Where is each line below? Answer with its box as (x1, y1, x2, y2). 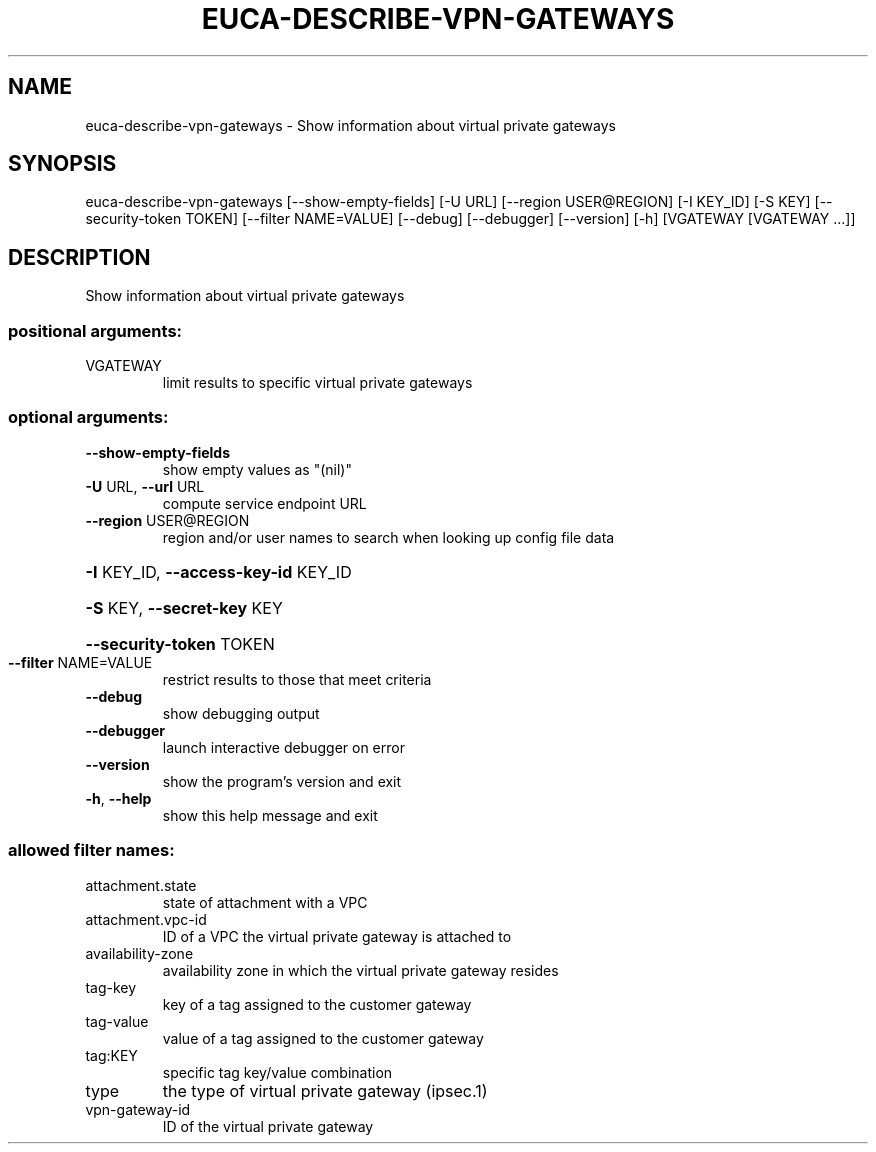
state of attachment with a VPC (162, 893, 368, 911)
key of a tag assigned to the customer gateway (162, 995, 472, 1013)
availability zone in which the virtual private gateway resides (162, 961, 559, 979)
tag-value (85, 1012, 149, 1030)
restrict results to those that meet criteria (162, 670, 432, 688)
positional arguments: (8, 320, 183, 341)
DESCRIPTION (8, 244, 151, 270)
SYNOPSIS (8, 151, 117, 177)
